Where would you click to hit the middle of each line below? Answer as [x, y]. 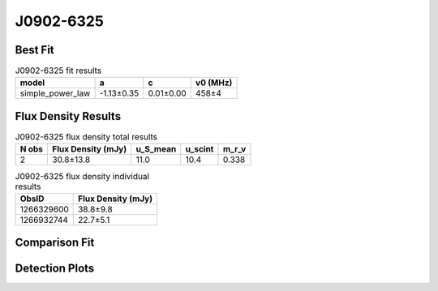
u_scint [200, 149]
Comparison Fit [55, 243]
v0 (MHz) [214, 83]
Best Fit [34, 50]
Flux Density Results [68, 116]
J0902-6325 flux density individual [82, 176]
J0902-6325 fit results [58, 71]
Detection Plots [55, 269]
